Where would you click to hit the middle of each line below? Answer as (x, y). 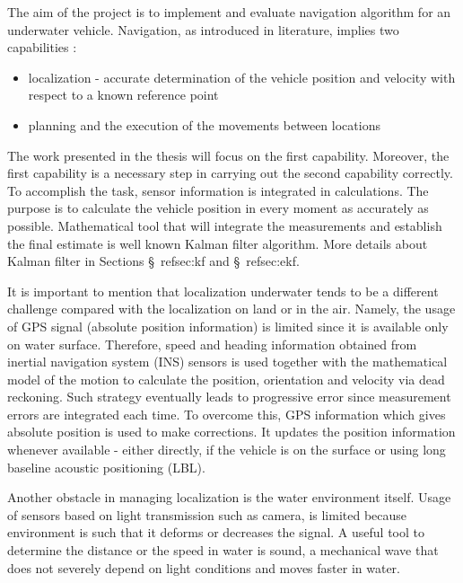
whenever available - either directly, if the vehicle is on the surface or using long (227, 450)
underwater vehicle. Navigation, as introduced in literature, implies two (203, 29)
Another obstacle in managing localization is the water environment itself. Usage (229, 497)
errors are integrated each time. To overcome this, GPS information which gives (227, 414)
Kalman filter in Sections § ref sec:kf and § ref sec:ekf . (153, 261)
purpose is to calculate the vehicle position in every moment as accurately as (218, 208)
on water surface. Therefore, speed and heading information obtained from (212, 344)
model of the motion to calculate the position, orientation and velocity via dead (226, 379)
